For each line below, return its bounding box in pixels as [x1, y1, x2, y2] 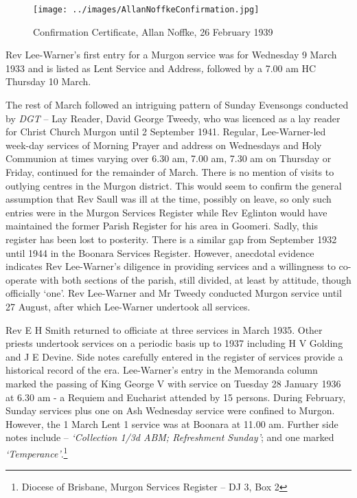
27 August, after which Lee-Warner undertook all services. [5, 299, 251, 313]
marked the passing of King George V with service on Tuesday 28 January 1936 [5, 376, 341, 390]
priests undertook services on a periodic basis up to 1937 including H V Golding [5, 336, 343, 350]
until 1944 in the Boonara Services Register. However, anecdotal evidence [5, 245, 314, 260]
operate [5, 272, 37, 286]
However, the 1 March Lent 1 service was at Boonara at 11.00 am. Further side [5, 416, 338, 431]
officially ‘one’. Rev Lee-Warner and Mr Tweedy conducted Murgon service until [5, 286, 342, 300]
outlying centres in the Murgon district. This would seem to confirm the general [5, 178, 342, 192]
